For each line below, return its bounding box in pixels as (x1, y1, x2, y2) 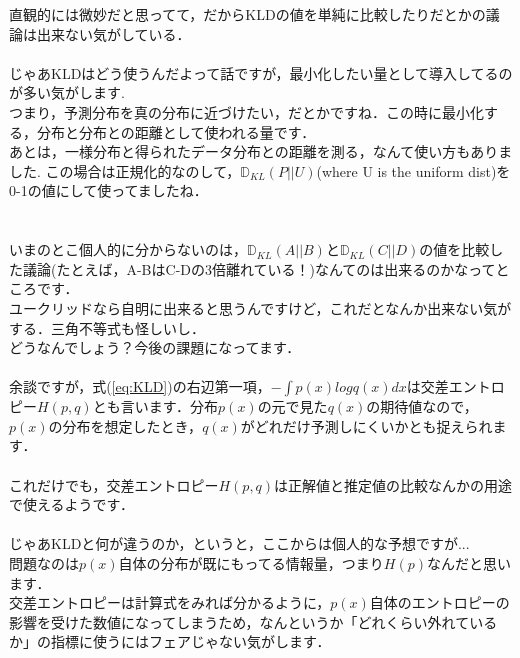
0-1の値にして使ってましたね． (9, 180, 208, 201)
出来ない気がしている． (36, 23, 191, 44)
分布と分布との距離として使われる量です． (36, 121, 316, 142)
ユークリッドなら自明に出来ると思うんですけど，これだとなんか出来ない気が (9, 297, 512, 318)
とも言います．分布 (92, 396, 219, 417)
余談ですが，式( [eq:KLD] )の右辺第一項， (9, 376, 271, 397)
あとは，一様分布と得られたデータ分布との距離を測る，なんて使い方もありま (9, 141, 513, 162)
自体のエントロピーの (369, 592, 510, 613)
